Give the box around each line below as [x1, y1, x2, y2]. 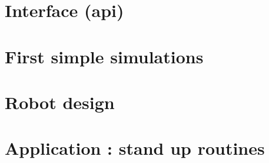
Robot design [5, 90, 115, 114]
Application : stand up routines [5, 136, 265, 160]
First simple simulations [5, 44, 204, 68]
